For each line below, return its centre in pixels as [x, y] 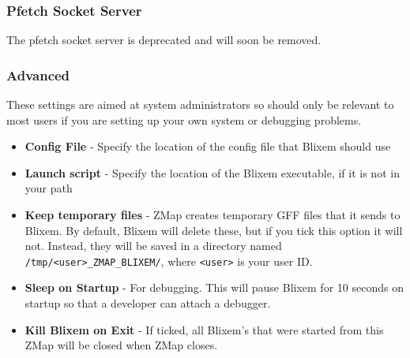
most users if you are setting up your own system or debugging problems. [184, 119]
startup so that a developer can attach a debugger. [148, 303]
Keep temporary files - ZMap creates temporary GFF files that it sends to [213, 214]
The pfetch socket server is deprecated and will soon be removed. [164, 40]
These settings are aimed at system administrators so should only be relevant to [200, 104]
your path [49, 188]
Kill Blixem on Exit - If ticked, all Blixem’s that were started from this [204, 329]
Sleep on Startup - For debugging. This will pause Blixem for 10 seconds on [214, 287]
